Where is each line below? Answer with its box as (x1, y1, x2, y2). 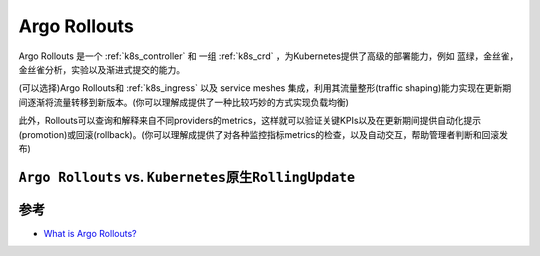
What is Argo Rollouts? (43, 227, 137, 239)
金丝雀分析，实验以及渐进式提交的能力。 (18, 63, 185, 75)
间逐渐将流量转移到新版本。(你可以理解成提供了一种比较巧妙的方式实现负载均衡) (18, 96, 350, 108)
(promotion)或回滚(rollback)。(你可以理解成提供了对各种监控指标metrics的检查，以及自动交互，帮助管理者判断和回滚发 (18, 128, 509, 140)
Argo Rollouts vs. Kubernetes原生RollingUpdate (18, 168, 355, 185)
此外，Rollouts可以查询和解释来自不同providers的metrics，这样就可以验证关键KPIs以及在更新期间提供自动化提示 (18, 115, 482, 127)
